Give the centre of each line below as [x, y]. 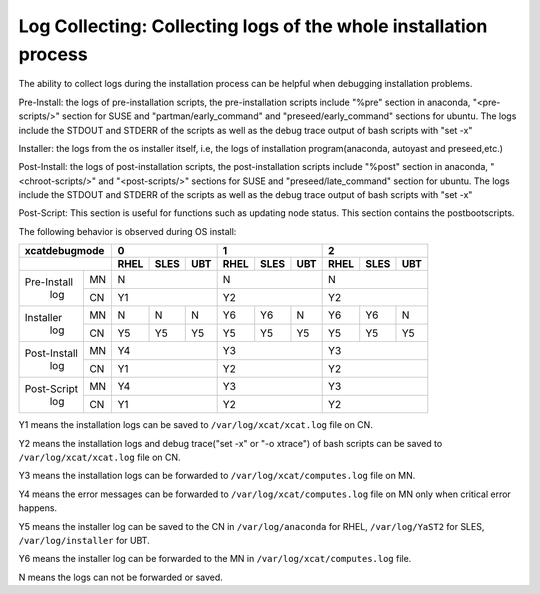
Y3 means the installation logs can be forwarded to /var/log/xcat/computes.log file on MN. [217, 476]
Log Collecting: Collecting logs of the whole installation [253, 26]
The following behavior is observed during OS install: [127, 231]
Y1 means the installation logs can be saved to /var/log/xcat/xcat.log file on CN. [196, 425]
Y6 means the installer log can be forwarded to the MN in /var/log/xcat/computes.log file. [215, 559]
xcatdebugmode [64, 251]
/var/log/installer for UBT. [84, 540]
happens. [38, 508]
